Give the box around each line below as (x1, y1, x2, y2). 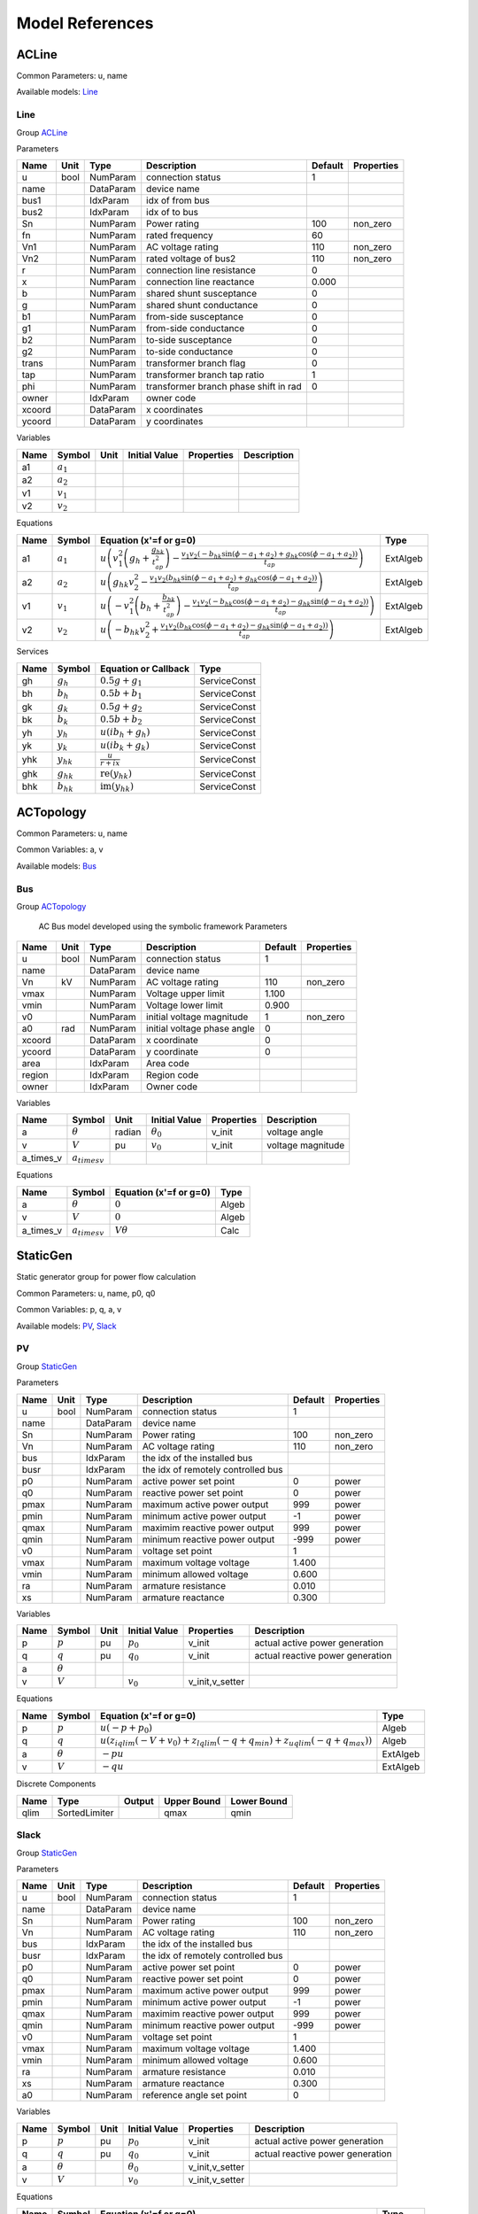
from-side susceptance (146, 311, 243, 323)
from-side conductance (146, 322, 245, 335)
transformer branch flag (146, 357, 246, 369)
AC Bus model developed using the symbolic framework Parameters (38, 921, 288, 932)
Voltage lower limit (146, 999, 223, 1011)
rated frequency (146, 229, 213, 242)
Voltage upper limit (146, 987, 225, 1000)
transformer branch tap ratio (146, 368, 265, 381)
